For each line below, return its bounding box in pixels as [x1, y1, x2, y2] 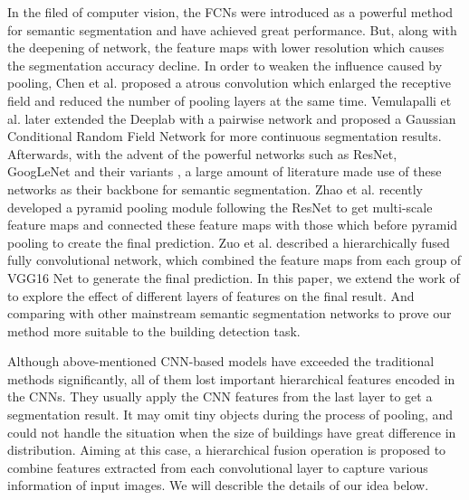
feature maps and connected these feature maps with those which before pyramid [7, 215, 458, 234]
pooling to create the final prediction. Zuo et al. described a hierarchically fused [7, 232, 450, 251]
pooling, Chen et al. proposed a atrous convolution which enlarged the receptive [7, 73, 451, 92]
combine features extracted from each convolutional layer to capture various [7, 458, 428, 476]
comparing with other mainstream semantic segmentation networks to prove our [7, 304, 452, 323]
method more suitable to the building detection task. [7, 321, 301, 340]
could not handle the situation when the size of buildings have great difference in [7, 422, 456, 441]
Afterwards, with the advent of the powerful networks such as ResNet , [7, 144, 397, 163]
